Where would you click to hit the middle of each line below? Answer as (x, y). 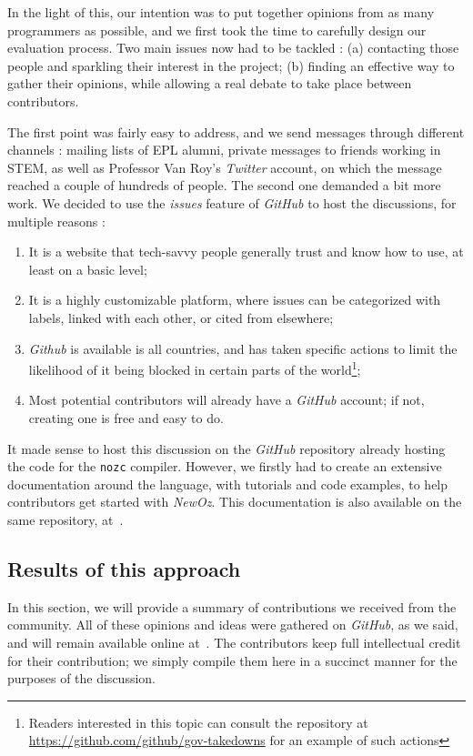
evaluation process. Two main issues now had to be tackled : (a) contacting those (233, 48)
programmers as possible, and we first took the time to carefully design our (217, 30)
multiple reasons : (56, 221)
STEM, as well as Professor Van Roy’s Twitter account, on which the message (225, 167)
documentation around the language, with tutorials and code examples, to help (228, 484)
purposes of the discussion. (81, 678)
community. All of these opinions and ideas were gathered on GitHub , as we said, (233, 625)
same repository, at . (65, 519)
